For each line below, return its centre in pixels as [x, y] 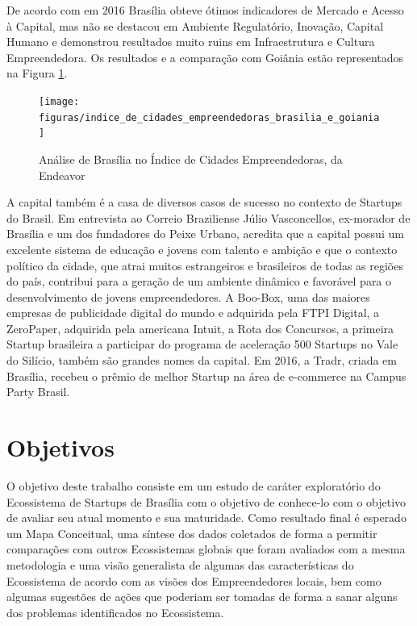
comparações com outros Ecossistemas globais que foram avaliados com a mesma [206, 549]
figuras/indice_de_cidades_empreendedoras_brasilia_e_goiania [209, 117]
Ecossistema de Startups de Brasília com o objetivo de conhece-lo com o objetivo [206, 501]
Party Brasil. [38, 392]
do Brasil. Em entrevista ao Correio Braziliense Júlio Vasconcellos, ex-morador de [208, 217]
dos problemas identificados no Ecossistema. [115, 612]
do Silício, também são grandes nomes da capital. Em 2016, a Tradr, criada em [202, 360]
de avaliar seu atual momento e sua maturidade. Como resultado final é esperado [206, 517]
